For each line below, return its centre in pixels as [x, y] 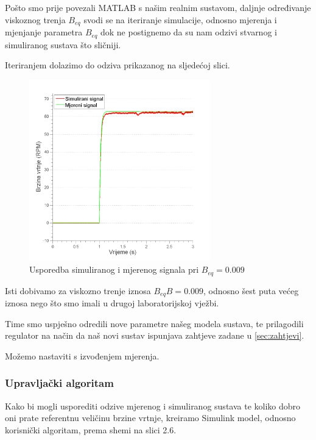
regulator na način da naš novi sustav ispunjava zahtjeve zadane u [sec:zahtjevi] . [155, 335]
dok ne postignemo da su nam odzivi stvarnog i [188, 32]
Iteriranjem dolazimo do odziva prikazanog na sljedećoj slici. [118, 65]
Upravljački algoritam [59, 383]
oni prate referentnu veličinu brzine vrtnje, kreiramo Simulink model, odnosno [150, 418]
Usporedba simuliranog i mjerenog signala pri [114, 269]
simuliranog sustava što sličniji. [63, 44]
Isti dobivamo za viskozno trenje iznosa [78, 290]
